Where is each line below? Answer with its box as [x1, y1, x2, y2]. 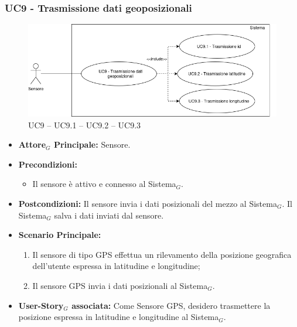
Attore [18, 138, 46, 151]
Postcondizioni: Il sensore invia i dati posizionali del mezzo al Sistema [18, 197, 277, 210]
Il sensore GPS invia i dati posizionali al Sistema [32, 279, 208, 291]
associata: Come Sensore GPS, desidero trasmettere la [71, 299, 271, 311]
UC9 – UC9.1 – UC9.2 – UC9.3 [28, 118, 141, 131]
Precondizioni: [18, 158, 77, 170]
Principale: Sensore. [53, 138, 131, 151]
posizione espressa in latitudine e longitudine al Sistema [18, 311, 219, 323]
